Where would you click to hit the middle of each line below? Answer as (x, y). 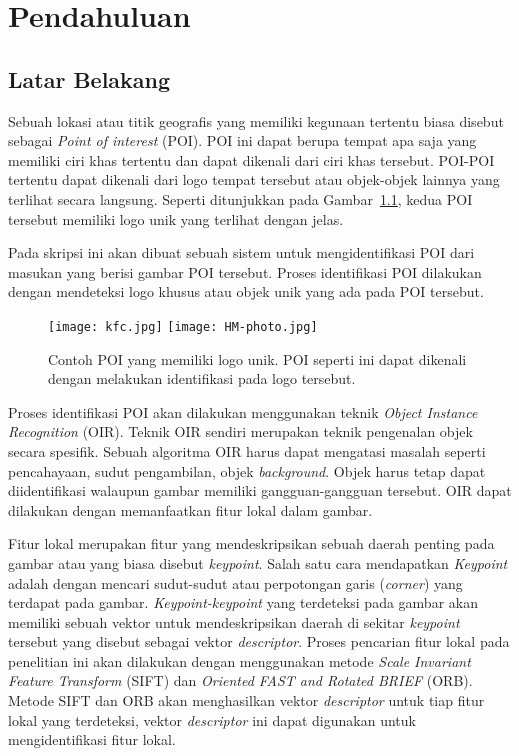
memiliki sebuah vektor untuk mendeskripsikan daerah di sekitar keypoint (234, 621)
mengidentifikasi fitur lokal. (92, 739)
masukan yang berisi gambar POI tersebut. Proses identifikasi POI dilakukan (245, 271)
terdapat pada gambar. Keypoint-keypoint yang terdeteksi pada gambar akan (243, 602)
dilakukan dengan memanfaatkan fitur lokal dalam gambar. (190, 509)
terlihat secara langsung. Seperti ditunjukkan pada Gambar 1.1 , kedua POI (240, 198)
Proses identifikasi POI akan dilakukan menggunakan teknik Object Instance (243, 411)
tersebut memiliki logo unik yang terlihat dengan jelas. (176, 218)
